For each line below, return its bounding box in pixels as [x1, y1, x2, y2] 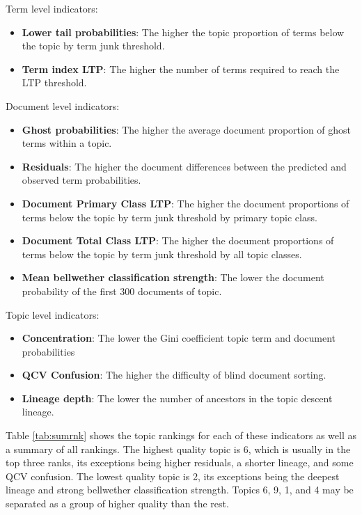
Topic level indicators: [6, 307, 100, 322]
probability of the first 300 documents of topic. [22, 283, 222, 298]
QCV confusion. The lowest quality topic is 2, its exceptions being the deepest [6, 468, 340, 483]
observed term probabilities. [22, 173, 141, 187]
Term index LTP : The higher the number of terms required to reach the [22, 61, 340, 76]
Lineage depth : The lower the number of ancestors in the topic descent [22, 390, 333, 405]
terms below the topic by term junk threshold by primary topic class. [22, 209, 317, 224]
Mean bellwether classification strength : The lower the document [22, 270, 324, 285]
